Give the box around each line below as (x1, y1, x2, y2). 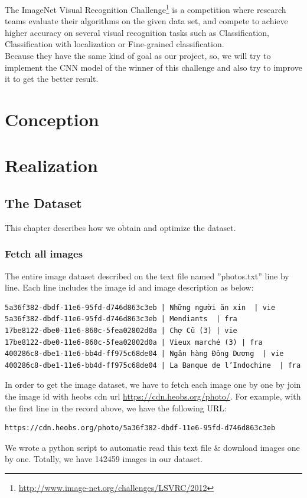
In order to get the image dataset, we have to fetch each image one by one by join (5, 378, 301, 391)
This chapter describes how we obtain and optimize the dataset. (5, 221, 236, 233)
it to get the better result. (5, 72, 99, 85)
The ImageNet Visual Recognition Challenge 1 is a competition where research (5, 2, 286, 15)
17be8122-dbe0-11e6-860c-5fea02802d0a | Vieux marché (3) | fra (5, 338, 263, 347)
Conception (5, 107, 99, 131)
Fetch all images (5, 246, 83, 261)
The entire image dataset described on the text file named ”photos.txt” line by (5, 269, 289, 282)
